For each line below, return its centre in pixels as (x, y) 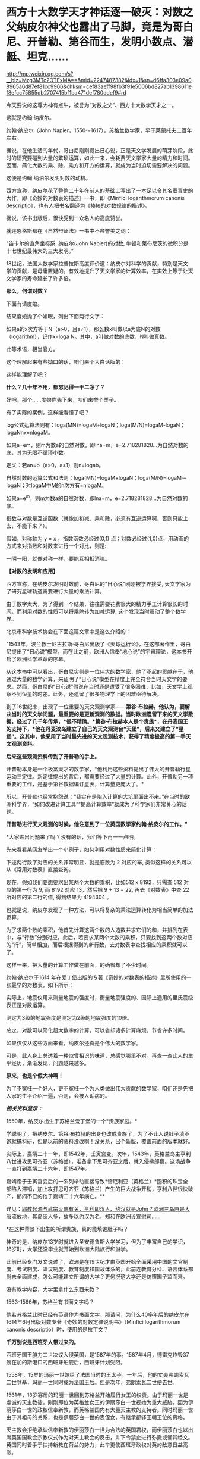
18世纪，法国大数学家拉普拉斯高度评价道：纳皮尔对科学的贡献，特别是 (92, 263)
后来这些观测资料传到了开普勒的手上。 (53, 756)
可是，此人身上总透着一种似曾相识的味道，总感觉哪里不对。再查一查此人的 (97, 1055)
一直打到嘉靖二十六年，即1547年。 (48, 1169)
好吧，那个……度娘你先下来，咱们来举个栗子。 (63, 399)
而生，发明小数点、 (136, 42)
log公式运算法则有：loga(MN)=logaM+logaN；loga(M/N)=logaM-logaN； (96, 425)
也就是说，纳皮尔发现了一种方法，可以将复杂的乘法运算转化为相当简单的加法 (100, 910)
